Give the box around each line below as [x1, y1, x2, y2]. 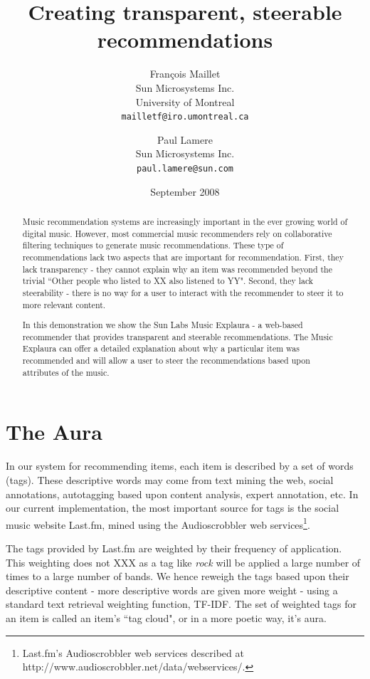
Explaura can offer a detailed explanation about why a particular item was [22, 342, 300, 354]
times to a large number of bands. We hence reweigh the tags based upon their [6, 569, 349, 584]
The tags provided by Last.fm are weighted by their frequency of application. [6, 540, 342, 555]
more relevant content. [22, 298, 106, 310]
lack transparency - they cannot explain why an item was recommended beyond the [22, 263, 333, 275]
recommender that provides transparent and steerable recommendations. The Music [22, 330, 333, 342]
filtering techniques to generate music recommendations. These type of [22, 239, 284, 251]
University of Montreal [135, 94, 235, 109]
